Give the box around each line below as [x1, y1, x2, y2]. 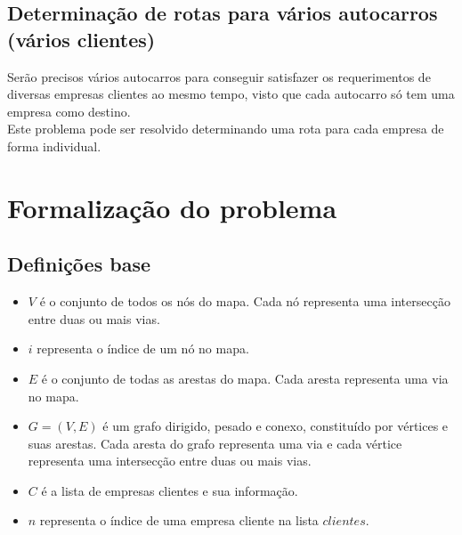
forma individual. [7, 136, 101, 155]
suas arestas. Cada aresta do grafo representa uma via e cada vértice [28, 434, 402, 452]
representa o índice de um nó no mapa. [36, 339, 249, 358]
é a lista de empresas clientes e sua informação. [41, 481, 298, 499]
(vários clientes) [7, 25, 156, 53]
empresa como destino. [7, 101, 131, 120]
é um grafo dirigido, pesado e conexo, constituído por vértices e [102, 417, 449, 435]
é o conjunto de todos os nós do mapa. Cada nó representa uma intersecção [39, 292, 450, 311]
